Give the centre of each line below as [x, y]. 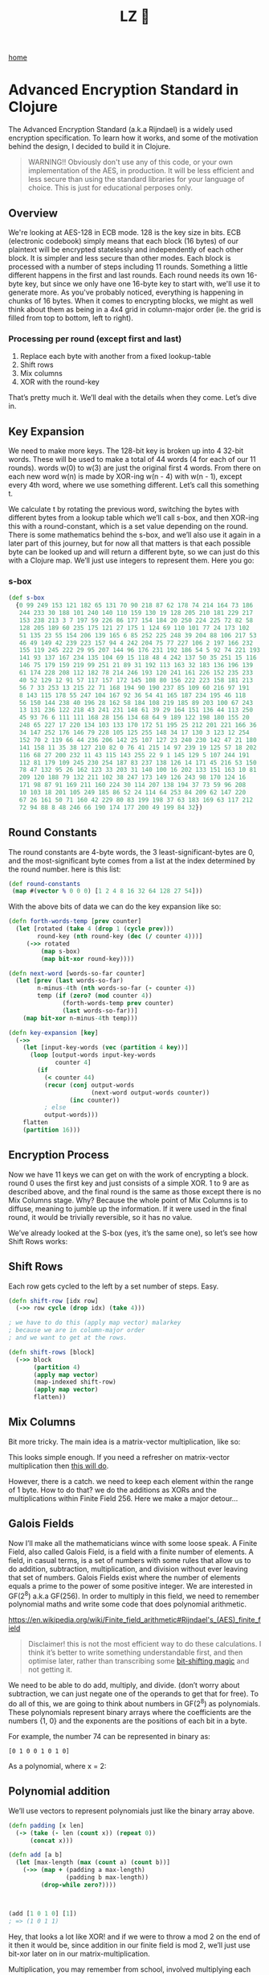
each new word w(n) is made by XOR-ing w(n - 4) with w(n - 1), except [125, 476]
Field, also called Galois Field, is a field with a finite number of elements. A [131, 1552]
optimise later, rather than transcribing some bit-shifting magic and [139, 1661]
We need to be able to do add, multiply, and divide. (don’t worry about [124, 1685]
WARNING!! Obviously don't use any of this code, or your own [130, 162]
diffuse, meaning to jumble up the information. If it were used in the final [128, 1208]
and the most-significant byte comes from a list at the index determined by [132, 860]
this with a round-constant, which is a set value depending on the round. [128, 526]
